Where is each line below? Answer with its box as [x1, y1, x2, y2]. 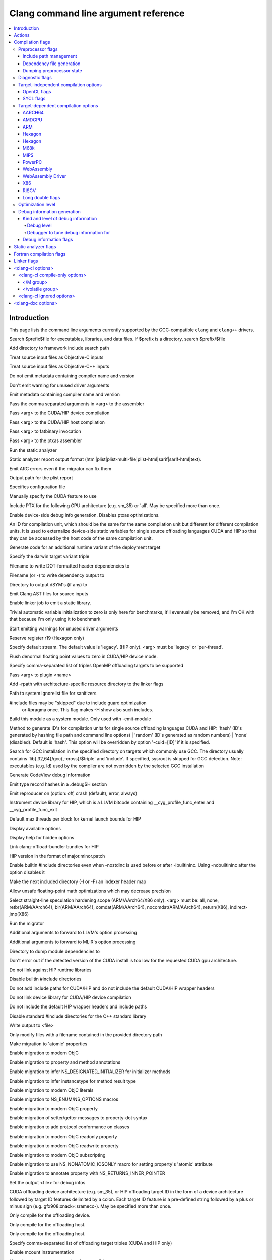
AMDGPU [23, 116, 43, 123]
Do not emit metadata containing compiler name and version [9, 373, 135, 379]
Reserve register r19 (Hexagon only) [9, 635, 84, 641]
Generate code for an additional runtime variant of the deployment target [9, 544, 161, 550]
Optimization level [18, 202, 55, 208]
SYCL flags [23, 96, 46, 102]
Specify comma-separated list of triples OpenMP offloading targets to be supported [9, 663, 184, 669]
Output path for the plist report [9, 474, 73, 481]
